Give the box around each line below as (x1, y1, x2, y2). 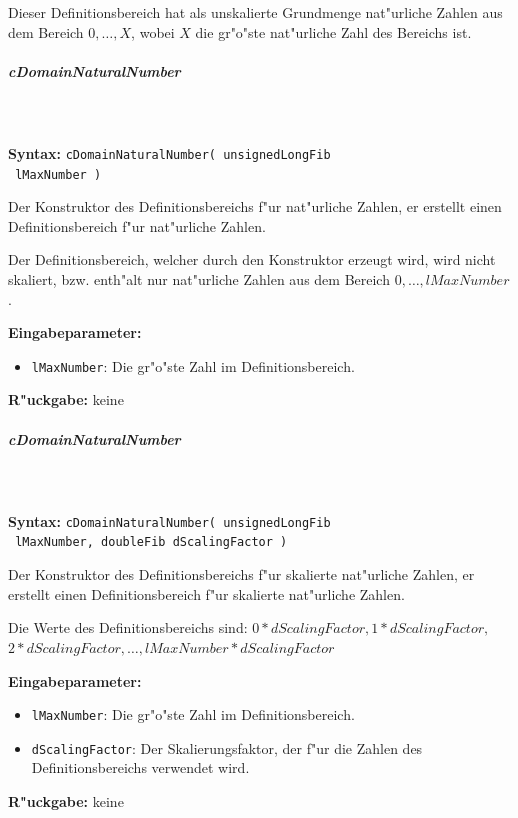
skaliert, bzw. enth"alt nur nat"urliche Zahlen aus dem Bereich (8, 269, 390, 290)
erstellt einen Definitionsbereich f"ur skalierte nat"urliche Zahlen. (8, 583, 405, 604)
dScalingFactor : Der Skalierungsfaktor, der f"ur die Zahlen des (31, 737, 423, 758)
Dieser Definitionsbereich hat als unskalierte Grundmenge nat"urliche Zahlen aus (8, 2, 503, 22)
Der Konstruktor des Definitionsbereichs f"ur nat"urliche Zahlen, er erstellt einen (8, 196, 502, 217)
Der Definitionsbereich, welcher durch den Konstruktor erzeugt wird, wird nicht (8, 249, 496, 270)
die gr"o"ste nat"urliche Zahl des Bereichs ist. (195, 21, 472, 42)
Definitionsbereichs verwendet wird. (31, 757, 250, 778)
